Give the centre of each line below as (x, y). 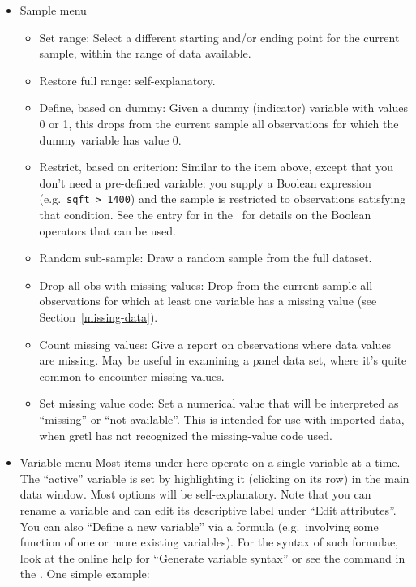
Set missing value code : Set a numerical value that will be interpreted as (219, 403)
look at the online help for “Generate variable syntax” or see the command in (212, 557)
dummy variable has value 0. (110, 139)
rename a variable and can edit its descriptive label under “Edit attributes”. (208, 509)
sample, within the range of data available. (145, 53)
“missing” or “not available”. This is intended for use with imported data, (222, 419)
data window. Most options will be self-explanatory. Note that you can (195, 494)
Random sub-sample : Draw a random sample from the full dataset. (206, 258)
